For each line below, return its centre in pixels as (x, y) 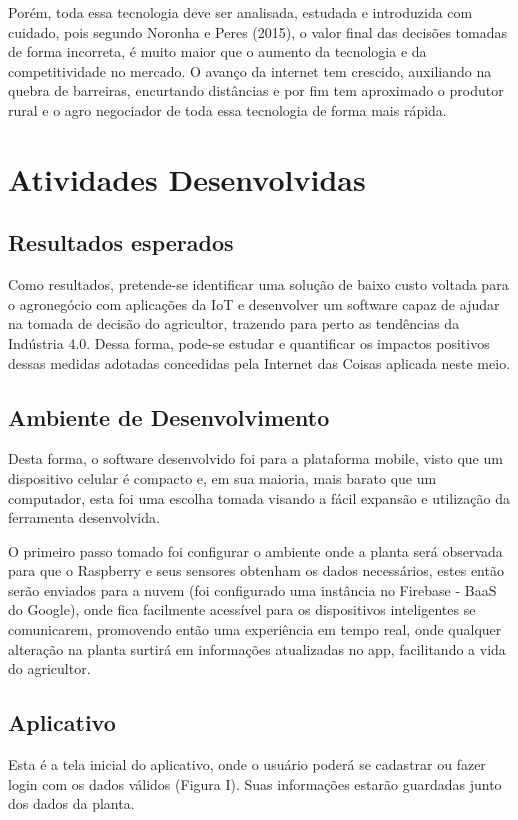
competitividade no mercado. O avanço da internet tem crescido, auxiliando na (250, 70)
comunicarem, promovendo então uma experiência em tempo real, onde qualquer (255, 629)
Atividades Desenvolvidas (187, 178)
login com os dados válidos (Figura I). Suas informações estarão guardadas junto (255, 783)
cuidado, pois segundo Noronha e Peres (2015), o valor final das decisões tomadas (257, 31)
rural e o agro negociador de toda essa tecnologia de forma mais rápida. (227, 109)
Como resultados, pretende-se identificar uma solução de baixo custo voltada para (258, 284)
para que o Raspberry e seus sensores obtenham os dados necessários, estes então (256, 570)
